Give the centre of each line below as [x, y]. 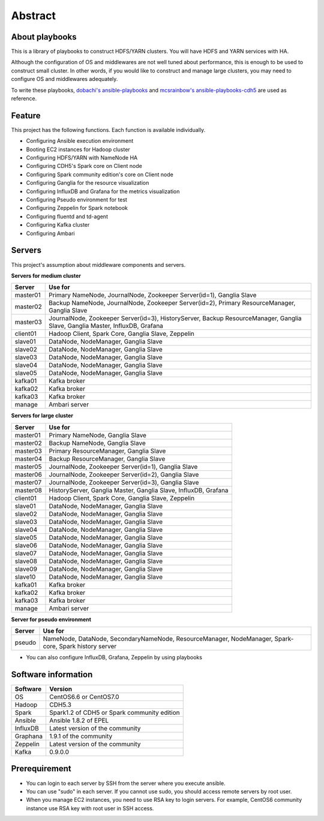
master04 [28, 459]
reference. [24, 98]
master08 [28, 490]
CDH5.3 [60, 705]
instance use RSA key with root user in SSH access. [90, 808]
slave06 [26, 545]
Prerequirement [41, 769]
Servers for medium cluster [46, 275]
